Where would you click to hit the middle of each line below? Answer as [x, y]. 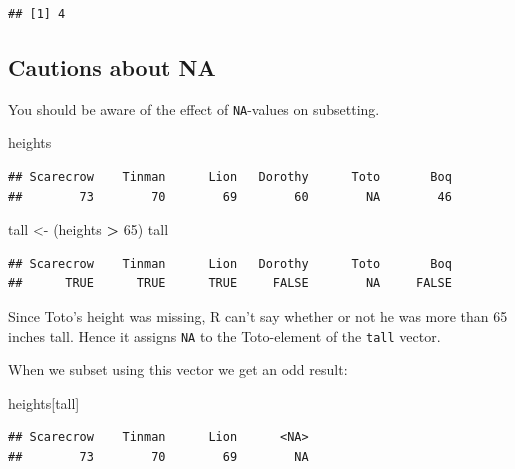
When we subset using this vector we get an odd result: [178, 369]
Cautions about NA [112, 66]
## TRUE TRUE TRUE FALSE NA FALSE [230, 283]
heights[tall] [44, 402]
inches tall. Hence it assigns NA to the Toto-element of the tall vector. [224, 335]
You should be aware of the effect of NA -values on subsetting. [194, 108]
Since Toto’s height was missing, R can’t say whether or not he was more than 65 [258, 316]
